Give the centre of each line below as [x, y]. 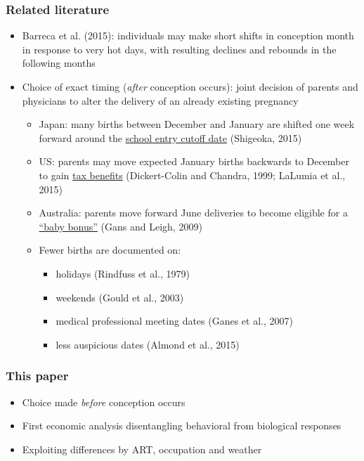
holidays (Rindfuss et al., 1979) [123, 273]
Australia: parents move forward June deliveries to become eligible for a [193, 213]
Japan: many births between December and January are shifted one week [197, 124]
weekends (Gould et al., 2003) [120, 297]
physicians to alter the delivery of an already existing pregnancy [160, 100]
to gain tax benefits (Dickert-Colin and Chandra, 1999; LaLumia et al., [192, 175]
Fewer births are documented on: [110, 250]
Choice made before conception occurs [104, 402]
